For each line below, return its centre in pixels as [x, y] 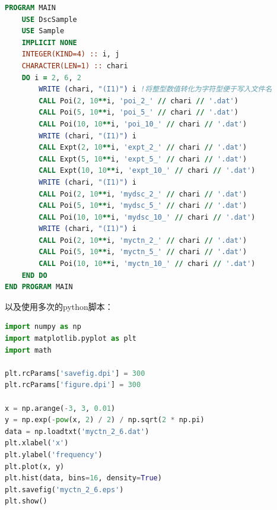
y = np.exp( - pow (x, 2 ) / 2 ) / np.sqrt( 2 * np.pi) [105, 420]
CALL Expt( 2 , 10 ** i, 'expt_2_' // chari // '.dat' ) [143, 148]
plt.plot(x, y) [35, 466]
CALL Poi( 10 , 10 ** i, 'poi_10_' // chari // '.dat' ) [143, 124]
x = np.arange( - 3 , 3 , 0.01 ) [60, 408]
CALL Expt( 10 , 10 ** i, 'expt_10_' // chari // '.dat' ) [147, 171]
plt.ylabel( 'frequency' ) [54, 454]
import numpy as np [43, 327]
